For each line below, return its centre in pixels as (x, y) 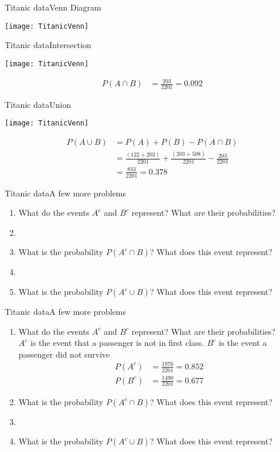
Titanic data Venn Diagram (53, 7)
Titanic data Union (38, 104)
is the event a (243, 343)
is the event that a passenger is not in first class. (117, 343)
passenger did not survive (64, 354)
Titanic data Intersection (48, 45)
